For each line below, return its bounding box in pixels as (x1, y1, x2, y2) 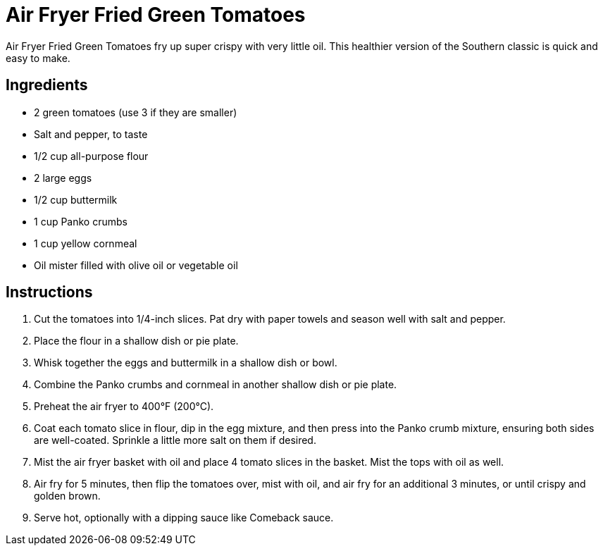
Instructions (6, 283, 93, 302)
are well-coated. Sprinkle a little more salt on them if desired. (34, 434, 316, 447)
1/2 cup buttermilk (34, 193, 118, 206)
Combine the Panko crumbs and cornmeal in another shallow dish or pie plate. (34, 378, 397, 391)
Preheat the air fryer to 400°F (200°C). (34, 400, 214, 413)
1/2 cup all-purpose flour (34, 149, 149, 162)
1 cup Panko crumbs (34, 215, 128, 228)
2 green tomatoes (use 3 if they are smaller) (34, 106, 237, 118)
